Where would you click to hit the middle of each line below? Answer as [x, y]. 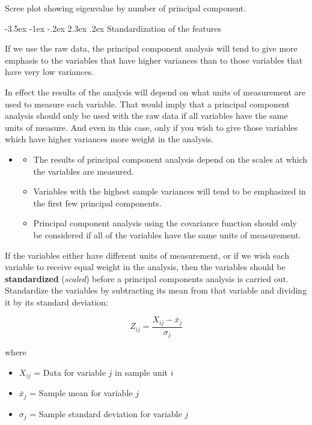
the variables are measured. [84, 171]
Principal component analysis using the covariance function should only [165, 223]
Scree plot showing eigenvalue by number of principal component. [126, 8]
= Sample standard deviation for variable [106, 413]
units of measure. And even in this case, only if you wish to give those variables [151, 127]
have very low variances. [49, 72]
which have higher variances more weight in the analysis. [109, 139]
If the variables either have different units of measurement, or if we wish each [147, 255]
